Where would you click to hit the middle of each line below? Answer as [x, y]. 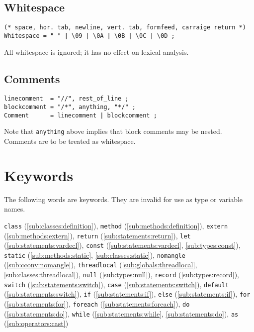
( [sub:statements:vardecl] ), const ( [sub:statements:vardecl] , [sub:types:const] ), [122, 245]
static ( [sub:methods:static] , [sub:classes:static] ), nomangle [95, 255]
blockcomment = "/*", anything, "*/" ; [70, 107]
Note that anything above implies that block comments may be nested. [113, 131]
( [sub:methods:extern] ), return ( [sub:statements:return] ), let [97, 235]
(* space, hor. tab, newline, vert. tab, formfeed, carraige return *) [125, 28]
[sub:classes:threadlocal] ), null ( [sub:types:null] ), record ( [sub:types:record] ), [122, 275]
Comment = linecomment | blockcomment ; [81, 115]
